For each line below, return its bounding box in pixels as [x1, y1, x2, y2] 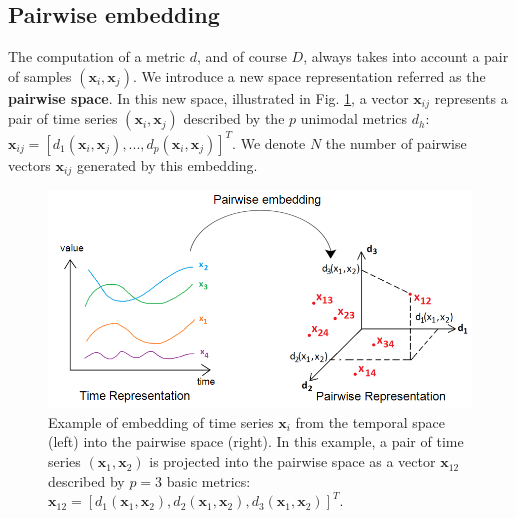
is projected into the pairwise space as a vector [149, 451, 436, 472]
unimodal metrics [300, 108, 408, 129]
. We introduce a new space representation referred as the [132, 65, 486, 86]
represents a [434, 87, 508, 108]
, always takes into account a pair [303, 46, 509, 67]
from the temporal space [295, 411, 446, 432]
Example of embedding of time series [48, 411, 274, 432]
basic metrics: [166, 470, 251, 491]
